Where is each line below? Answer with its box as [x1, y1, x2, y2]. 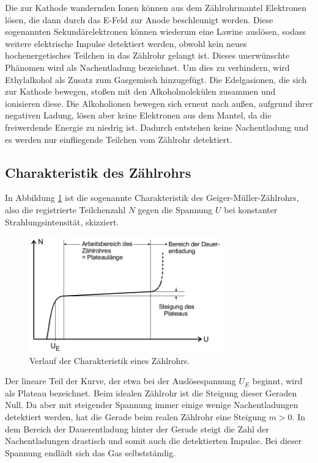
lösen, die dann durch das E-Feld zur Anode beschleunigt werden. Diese [5, 13, 273, 26]
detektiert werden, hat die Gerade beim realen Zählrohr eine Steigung [5, 410, 266, 423]
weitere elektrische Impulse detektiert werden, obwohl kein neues [5, 37, 247, 49]
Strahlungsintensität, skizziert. [5, 215, 119, 228]
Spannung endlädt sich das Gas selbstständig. [5, 446, 176, 459]
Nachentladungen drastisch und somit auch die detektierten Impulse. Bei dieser [5, 434, 302, 447]
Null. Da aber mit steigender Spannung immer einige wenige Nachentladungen [5, 398, 298, 411]
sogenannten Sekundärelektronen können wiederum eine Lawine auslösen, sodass [5, 25, 306, 38]
